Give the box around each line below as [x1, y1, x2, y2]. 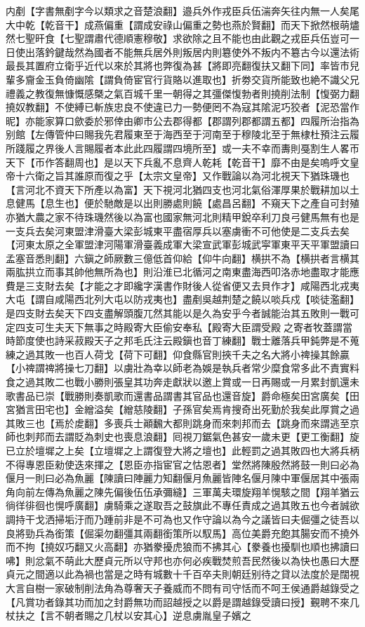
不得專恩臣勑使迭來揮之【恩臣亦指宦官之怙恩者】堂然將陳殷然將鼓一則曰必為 [6, 457, 359, 471]
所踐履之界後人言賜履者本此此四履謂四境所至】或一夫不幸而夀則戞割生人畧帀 [6, 140, 359, 155]
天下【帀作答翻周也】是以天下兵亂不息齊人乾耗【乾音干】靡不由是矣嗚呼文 [6, 154, 350, 169]
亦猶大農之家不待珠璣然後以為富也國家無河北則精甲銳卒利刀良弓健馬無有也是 [6, 209, 359, 224]
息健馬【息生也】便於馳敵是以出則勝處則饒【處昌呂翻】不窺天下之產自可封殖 [6, 196, 359, 210]
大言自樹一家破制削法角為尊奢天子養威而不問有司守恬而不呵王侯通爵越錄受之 [6, 580, 359, 595]
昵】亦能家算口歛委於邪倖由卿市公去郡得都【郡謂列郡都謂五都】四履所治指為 [6, 113, 359, 128]
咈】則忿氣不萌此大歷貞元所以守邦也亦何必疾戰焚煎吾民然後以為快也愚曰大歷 [6, 553, 359, 567]
